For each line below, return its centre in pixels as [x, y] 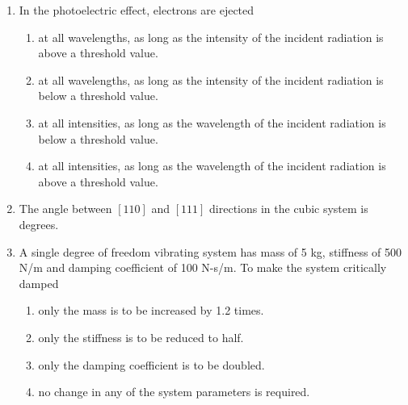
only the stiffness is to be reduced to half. [141, 337]
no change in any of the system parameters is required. [174, 392]
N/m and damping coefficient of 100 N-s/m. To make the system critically [203, 267]
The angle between [65, 209]
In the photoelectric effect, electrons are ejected [137, 10]
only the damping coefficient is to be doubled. [151, 364]
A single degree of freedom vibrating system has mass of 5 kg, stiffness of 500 [210, 251]
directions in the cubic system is [289, 209]
